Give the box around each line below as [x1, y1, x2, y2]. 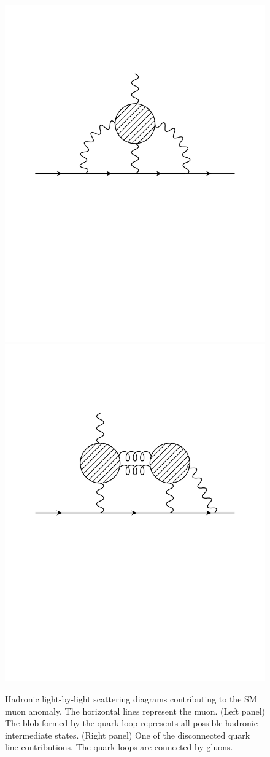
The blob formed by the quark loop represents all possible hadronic [5, 716, 258, 729]
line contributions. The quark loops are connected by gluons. [5, 740, 233, 753]
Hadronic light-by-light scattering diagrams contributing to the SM [5, 692, 257, 705]
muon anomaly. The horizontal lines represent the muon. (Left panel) [5, 704, 265, 717]
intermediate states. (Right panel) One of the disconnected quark [5, 728, 250, 741]
